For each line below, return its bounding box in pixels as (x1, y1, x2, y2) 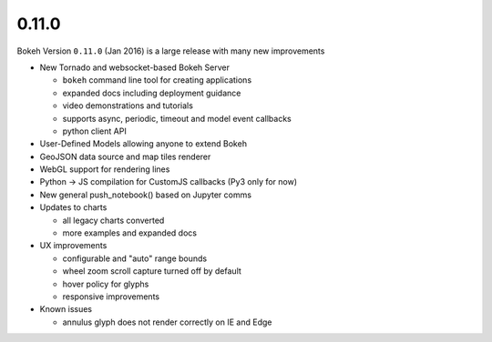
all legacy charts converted (62, 215, 165, 226)
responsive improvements (62, 291, 159, 302)
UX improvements (39, 240, 108, 251)
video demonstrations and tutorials (62, 100, 193, 111)
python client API (62, 126, 127, 136)
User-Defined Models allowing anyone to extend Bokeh (39, 138, 248, 149)
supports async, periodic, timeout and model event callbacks (62, 113, 292, 124)
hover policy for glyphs (62, 278, 149, 289)
